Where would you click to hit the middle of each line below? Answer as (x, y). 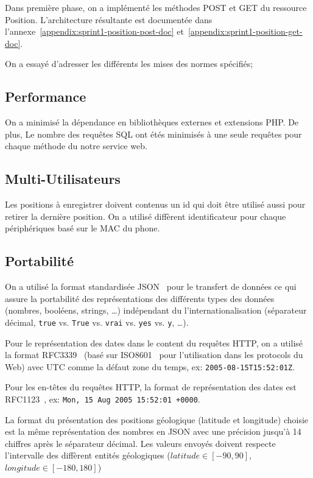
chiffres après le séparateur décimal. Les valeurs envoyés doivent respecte (140, 443)
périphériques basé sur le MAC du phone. (83, 228)
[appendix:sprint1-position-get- (245, 31)
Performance (46, 97)
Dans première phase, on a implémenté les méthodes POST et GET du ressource (156, 7)
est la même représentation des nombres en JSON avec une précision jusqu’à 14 (153, 431)
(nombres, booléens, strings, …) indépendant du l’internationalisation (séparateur (156, 310)
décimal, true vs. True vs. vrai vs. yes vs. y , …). (97, 322)
